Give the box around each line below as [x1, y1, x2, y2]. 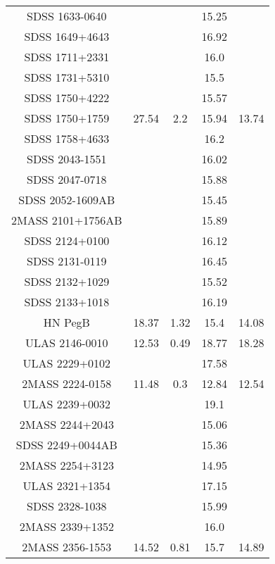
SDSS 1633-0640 [27, 8, 107, 24]
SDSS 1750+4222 [24, 89, 110, 106]
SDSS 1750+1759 [24, 110, 110, 126]
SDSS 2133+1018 [24, 294, 110, 310]
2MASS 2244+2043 [19, 416, 114, 432]
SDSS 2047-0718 [27, 171, 107, 187]
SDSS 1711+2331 [24, 49, 110, 65]
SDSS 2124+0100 [24, 232, 110, 249]
